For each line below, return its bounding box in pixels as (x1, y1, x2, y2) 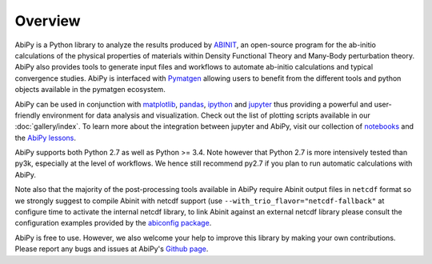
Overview (14, 12, 81, 30)
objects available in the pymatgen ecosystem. (14, 85, 166, 94)
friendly (14, 110, 41, 120)
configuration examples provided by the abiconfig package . (14, 218, 212, 228)
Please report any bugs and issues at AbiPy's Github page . (14, 244, 209, 254)
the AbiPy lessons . (14, 133, 76, 142)
